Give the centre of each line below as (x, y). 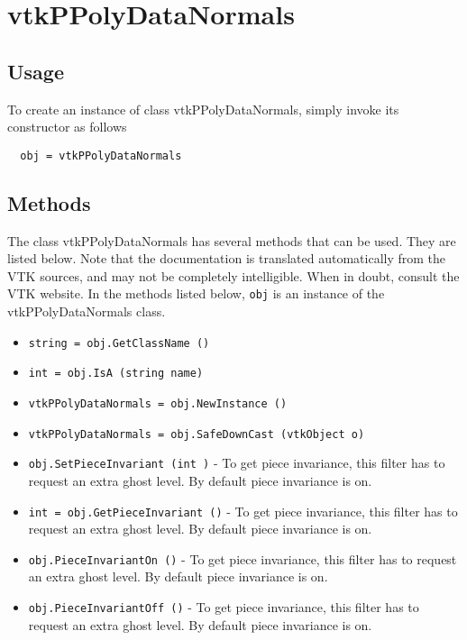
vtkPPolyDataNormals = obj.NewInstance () (158, 403)
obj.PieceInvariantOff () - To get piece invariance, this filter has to (224, 607)
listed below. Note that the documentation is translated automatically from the (227, 258)
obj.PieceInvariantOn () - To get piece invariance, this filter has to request (243, 558)
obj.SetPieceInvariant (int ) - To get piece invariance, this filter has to (237, 463)
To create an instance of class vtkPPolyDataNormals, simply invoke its (203, 109)
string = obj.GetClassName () (119, 343)
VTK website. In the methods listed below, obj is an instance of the (196, 293)
